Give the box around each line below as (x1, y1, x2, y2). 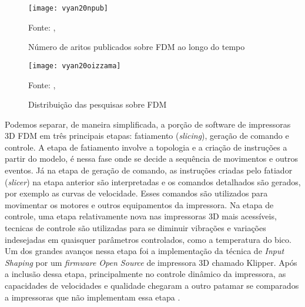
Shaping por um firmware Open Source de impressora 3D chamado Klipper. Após (5, 256, 297, 268)
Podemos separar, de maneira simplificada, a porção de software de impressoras (5, 118, 291, 130)
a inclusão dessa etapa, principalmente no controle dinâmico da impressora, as (5, 268, 286, 280)
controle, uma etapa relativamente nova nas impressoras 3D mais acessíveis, (5, 210, 277, 222)
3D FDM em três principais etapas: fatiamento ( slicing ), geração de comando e (5, 129, 289, 142)
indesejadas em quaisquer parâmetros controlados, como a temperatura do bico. (5, 233, 291, 245)
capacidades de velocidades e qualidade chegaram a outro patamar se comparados (5, 279, 299, 291)
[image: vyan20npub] (28, 4, 109, 12)
